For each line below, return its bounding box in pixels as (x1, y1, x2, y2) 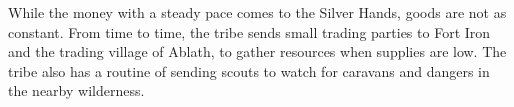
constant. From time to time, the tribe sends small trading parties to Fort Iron (8, 21, 491, 42)
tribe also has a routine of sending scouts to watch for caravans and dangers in (8, 60, 490, 81)
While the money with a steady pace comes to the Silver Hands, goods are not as (8, 2, 507, 22)
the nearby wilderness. (8, 80, 145, 101)
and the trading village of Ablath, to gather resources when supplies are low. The (8, 41, 507, 62)
